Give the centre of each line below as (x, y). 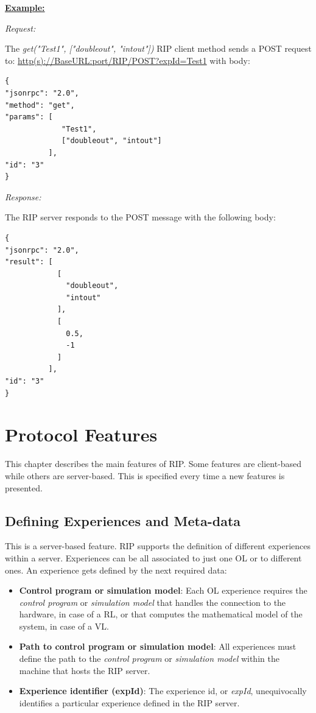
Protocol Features (81, 434)
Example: (25, 7)
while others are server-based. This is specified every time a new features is (145, 475)
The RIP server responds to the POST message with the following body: (140, 217)
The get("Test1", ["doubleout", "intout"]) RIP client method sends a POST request (158, 48)
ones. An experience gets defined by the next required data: (116, 570)
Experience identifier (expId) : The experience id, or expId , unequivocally (163, 691)
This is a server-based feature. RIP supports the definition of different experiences (158, 546)
